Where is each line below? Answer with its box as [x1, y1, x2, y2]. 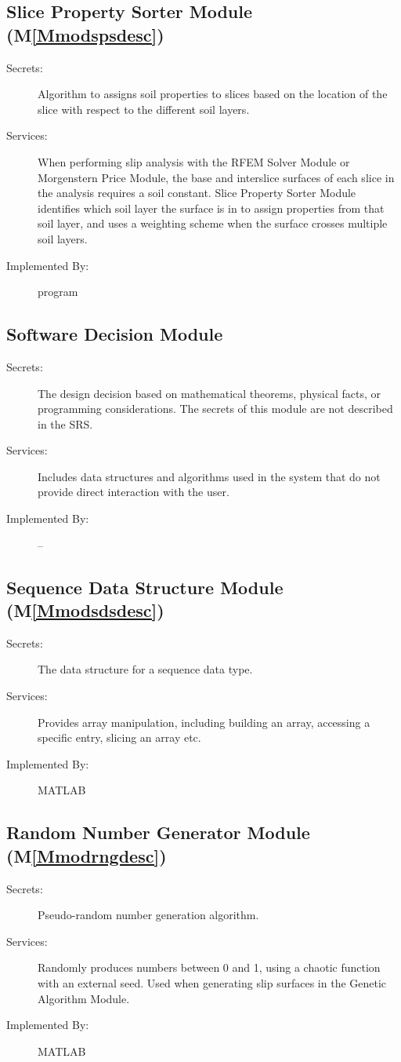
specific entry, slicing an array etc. [38, 729, 201, 746]
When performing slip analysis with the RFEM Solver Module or [38, 153, 350, 170]
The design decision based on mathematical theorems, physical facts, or [38, 385, 381, 401]
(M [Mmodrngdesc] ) [6, 843, 167, 867]
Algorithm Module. [38, 990, 130, 1006]
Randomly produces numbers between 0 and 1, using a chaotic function [38, 959, 381, 976]
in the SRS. [38, 415, 93, 432]
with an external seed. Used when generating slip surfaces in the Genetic [38, 974, 387, 991]
